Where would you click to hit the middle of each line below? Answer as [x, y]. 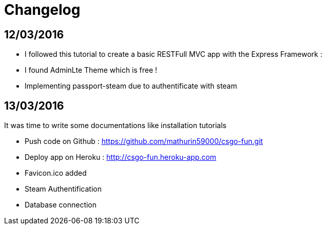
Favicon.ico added [56, 173]
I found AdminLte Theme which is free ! [91, 70]
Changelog [42, 10]
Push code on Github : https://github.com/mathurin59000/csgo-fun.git [144, 141]
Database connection [61, 205]
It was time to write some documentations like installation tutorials [115, 126]
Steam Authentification [63, 189]
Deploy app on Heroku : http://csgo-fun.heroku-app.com [120, 157]
